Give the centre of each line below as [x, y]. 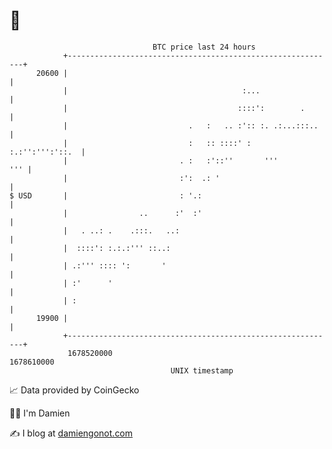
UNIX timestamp [202, 370]
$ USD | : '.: [105, 195]
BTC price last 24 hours [204, 47]
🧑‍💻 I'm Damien [40, 413]
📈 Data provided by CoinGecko [74, 390]
